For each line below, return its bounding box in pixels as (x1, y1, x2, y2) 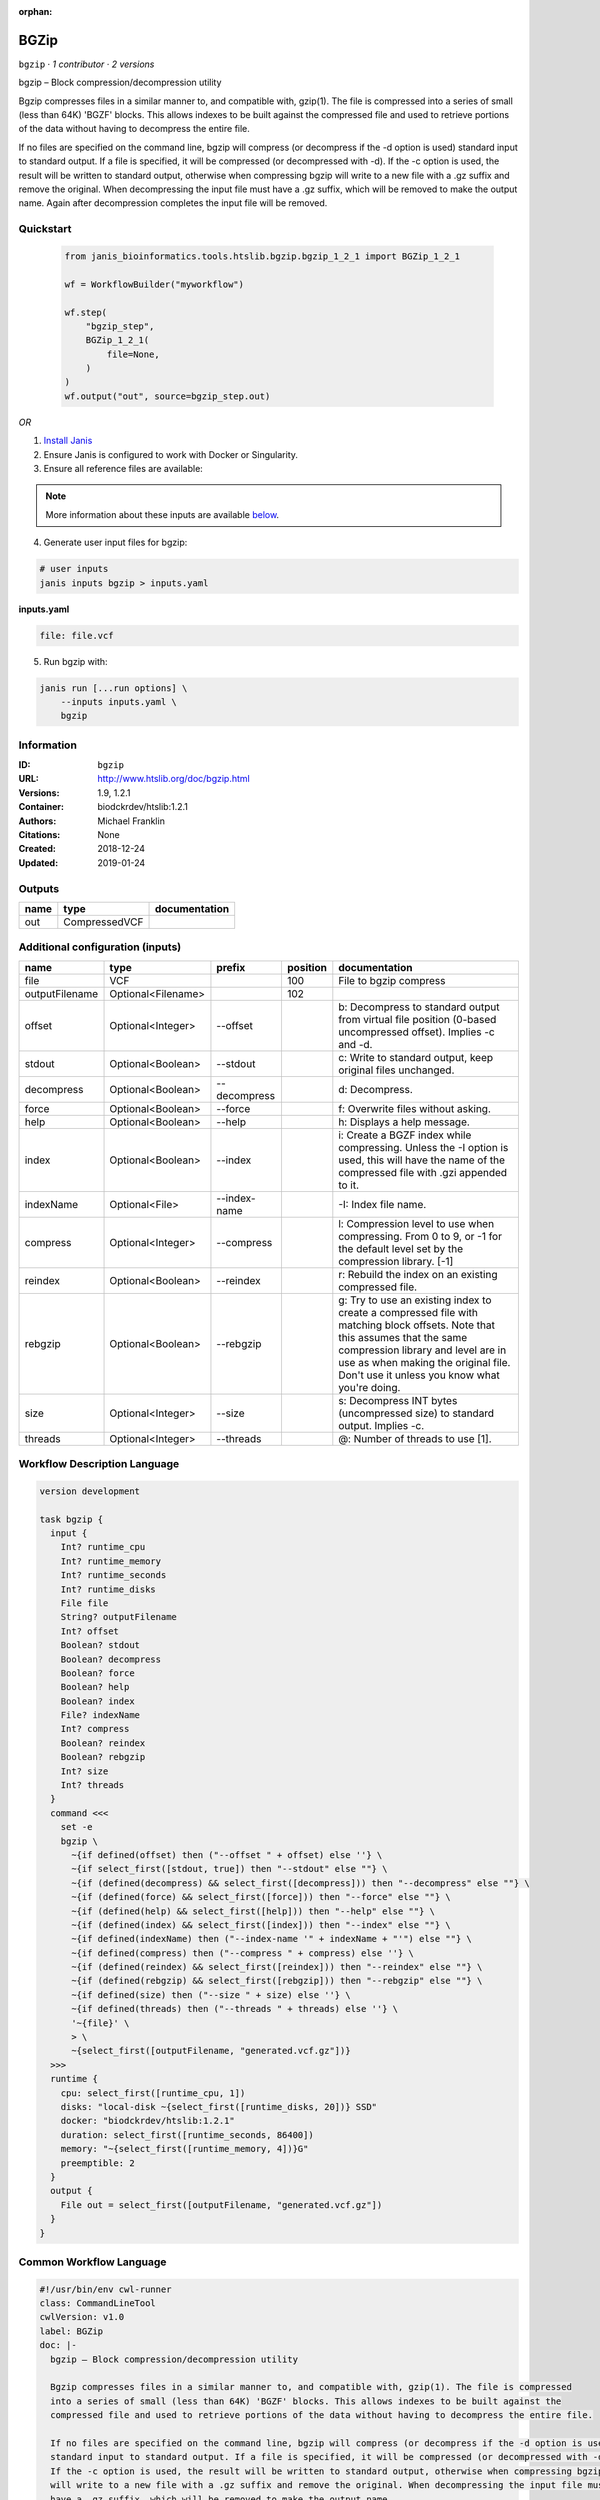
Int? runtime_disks (60, 1583, 157, 1595)
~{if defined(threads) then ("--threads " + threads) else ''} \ (71, 2003, 399, 2015)
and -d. (338, 1037, 373, 1051)
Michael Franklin (97, 815, 165, 827)
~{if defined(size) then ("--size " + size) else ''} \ (71, 1989, 351, 2000)
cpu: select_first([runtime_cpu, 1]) (60, 2087, 246, 2099)
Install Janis (43, 435, 93, 447)
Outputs (18, 881, 60, 895)
